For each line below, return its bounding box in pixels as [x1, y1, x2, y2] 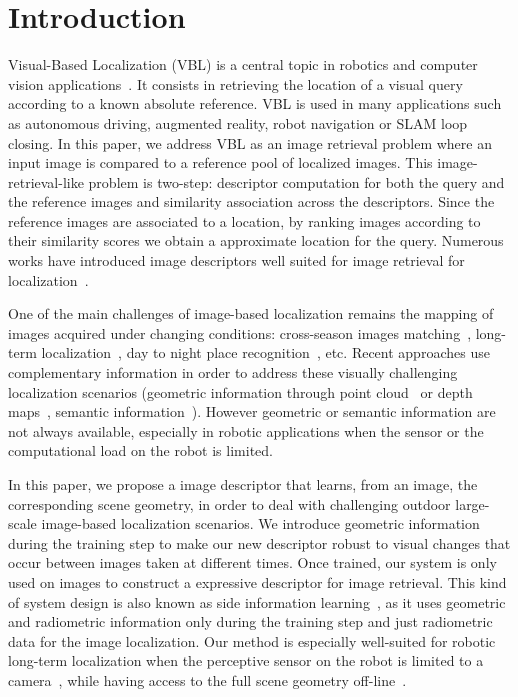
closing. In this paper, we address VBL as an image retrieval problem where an [8, 132, 492, 153]
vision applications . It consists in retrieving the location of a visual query [8, 73, 463, 94]
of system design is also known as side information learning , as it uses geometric [8, 591, 506, 612]
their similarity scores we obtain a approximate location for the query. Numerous [8, 230, 504, 251]
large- [455, 493, 490, 514]
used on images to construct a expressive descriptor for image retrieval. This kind [8, 571, 507, 592]
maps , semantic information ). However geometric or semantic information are [8, 401, 496, 422]
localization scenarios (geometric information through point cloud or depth [8, 381, 473, 402]
